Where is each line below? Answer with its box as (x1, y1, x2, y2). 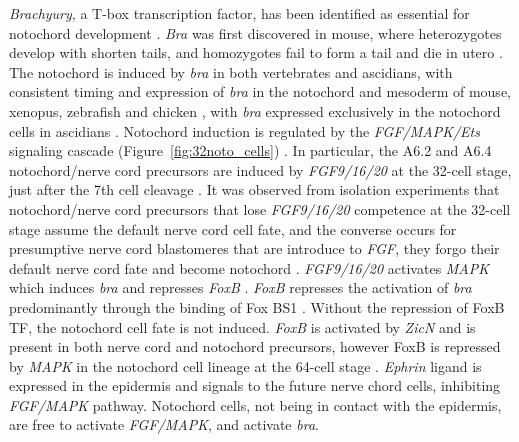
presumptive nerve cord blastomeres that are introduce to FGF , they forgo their (9, 238, 500, 259)
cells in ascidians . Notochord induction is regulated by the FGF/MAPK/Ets (9, 120, 480, 141)
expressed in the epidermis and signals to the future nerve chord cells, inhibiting (9, 375, 501, 396)
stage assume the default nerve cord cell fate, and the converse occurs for (9, 218, 457, 239)
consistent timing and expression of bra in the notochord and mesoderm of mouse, (9, 81, 511, 102)
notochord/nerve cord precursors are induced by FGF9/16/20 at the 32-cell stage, (9, 159, 512, 180)
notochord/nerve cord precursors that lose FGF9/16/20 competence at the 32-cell (9, 198, 511, 219)
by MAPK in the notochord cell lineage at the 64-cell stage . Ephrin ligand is (9, 355, 482, 376)
